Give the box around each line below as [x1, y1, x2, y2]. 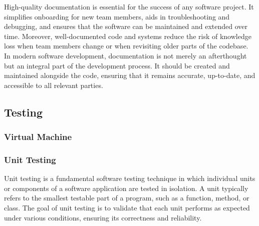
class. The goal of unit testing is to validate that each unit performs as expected [4, 202, 250, 212]
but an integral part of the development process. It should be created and [4, 60, 230, 70]
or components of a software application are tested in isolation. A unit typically [4, 182, 248, 193]
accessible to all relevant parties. [4, 79, 103, 90]
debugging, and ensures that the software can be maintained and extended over [4, 21, 248, 31]
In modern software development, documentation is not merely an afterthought [4, 50, 247, 60]
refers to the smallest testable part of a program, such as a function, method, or [4, 192, 249, 203]
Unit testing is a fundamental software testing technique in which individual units [4, 173, 255, 183]
